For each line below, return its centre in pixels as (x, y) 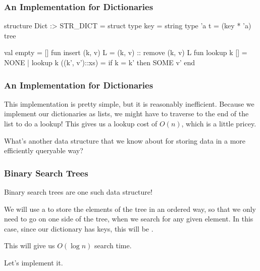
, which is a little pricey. (219, 123)
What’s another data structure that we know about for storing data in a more (125, 140)
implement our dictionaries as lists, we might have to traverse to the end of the (126, 114)
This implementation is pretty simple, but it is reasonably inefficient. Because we (129, 103)
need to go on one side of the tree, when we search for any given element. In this (129, 219)
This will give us (30, 245)
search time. (113, 245)
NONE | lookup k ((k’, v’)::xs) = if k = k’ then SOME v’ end (100, 62)
